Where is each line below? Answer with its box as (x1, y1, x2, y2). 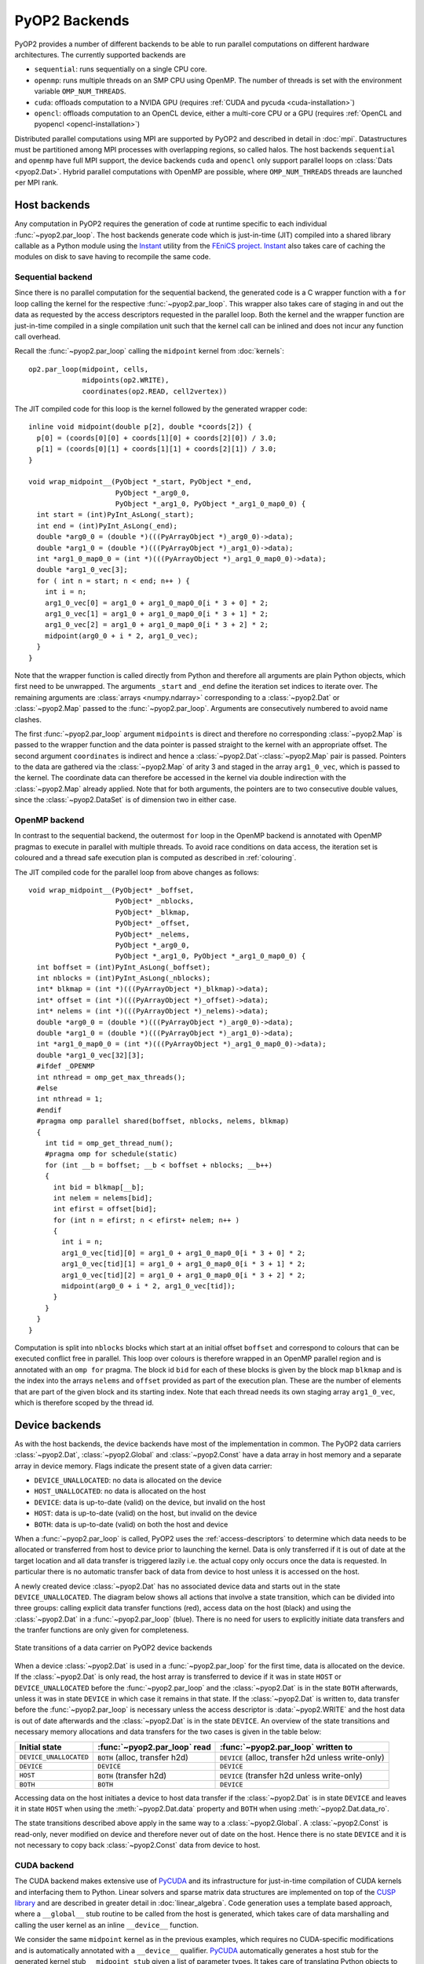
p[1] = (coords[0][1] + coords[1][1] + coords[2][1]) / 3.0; (36, 445, 277, 453)
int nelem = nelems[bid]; (53, 1193, 153, 1202)
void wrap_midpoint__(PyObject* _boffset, (28, 885, 195, 895)
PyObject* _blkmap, (115, 907, 190, 917)
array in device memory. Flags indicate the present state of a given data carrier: (14, 1461, 272, 1471)
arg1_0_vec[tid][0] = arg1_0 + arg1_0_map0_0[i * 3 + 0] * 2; (61, 1248, 306, 1257)
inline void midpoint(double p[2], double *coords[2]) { (28, 423, 253, 431)
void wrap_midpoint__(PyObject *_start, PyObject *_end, (28, 478, 253, 486)
